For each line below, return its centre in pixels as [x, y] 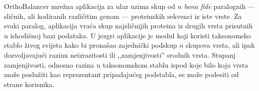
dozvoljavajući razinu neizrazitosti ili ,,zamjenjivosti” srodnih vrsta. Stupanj [120, 54]
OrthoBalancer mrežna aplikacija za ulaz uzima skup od [90, 6]
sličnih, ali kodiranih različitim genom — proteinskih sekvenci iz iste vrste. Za [123, 16]
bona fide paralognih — [219, 6]
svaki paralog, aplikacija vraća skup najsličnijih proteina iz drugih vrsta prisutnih [129, 26]
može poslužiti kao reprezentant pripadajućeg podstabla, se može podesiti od [122, 74]
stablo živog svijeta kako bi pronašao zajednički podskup [91, 45]
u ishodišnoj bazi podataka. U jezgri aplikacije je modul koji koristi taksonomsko [128, 35]
